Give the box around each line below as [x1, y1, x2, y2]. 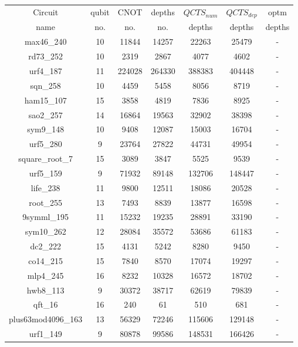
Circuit [33, 6, 59, 18]
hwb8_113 [26, 283, 65, 296]
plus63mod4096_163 [9, 313, 83, 325]
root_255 [29, 196, 63, 208]
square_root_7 [18, 152, 73, 165]
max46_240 [24, 35, 67, 48]
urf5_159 [29, 166, 62, 179]
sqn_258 [30, 79, 61, 91]
